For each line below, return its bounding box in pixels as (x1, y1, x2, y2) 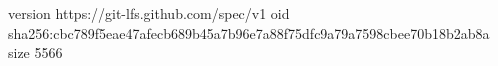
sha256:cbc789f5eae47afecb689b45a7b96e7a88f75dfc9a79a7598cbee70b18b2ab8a (8, 22, 490, 43)
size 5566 (8, 42, 63, 63)
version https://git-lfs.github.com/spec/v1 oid (8, 3, 290, 23)
